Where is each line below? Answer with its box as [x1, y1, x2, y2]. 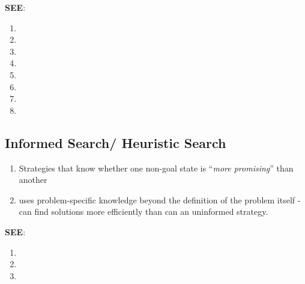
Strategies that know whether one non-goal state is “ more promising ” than [19, 161, 294, 174]
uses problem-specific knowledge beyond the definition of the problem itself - [19, 193, 301, 206]
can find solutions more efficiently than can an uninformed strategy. [19, 205, 268, 218]
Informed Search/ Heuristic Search [5, 133, 226, 152]
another [19, 173, 47, 186]
